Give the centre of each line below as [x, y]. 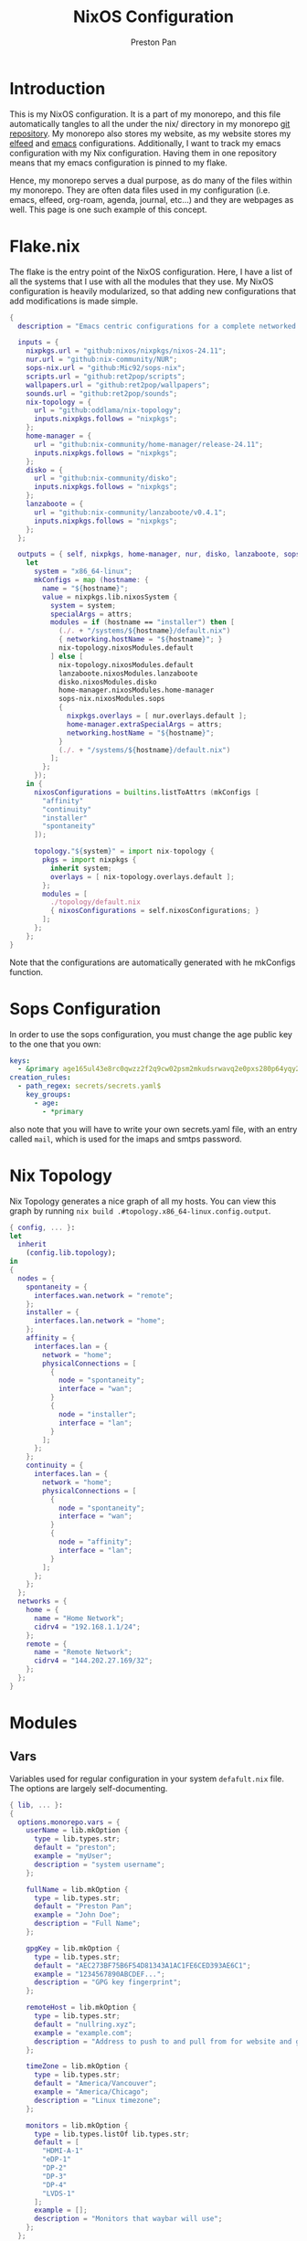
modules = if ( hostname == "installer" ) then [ [142, 622]
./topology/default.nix [95, 902]
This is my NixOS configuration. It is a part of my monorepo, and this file [145, 114]
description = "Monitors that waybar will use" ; [128, 2219]
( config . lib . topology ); [71, 1253]
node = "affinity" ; [95, 1542]
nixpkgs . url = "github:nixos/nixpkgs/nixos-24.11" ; [126, 351]
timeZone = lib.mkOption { [77, 2066]
